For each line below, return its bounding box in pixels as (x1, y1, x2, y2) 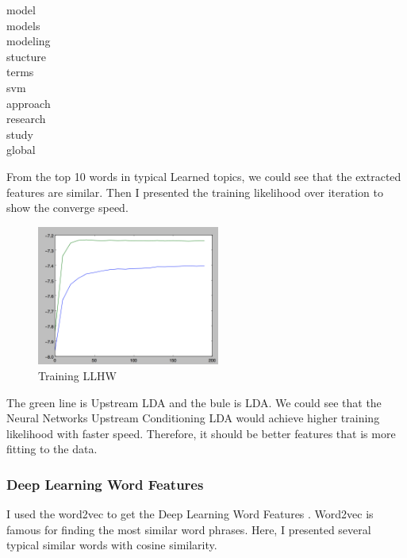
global (6, 141, 36, 158)
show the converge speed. (6, 199, 129, 216)
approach (6, 94, 51, 111)
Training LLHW (38, 367, 117, 383)
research (6, 110, 46, 127)
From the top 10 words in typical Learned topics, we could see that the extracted (6, 167, 401, 184)
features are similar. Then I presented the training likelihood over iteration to (6, 183, 383, 200)
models (6, 17, 40, 33)
